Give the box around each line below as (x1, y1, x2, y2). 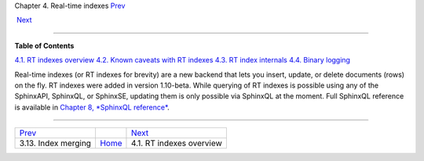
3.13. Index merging (19, 138, 92, 148)
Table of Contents (14, 41, 75, 50)
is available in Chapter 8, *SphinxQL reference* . (14, 102, 170, 112)
